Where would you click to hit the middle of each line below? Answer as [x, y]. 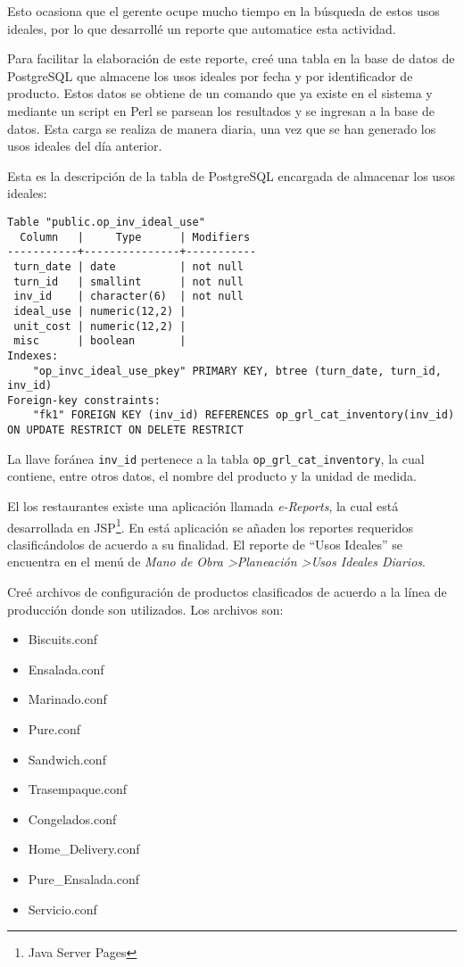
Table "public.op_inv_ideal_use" [106, 222]
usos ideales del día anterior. [85, 146]
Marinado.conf [67, 699]
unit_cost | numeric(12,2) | [100, 326]
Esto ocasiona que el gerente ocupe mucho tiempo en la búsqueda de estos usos [224, 11]
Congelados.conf [72, 818]
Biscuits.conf [63, 639]
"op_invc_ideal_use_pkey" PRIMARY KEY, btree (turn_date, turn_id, [237, 371]
